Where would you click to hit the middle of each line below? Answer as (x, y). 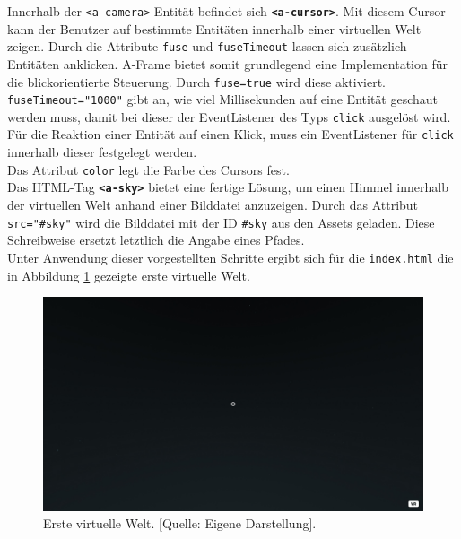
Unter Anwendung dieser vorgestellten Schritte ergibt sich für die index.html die (230, 257)
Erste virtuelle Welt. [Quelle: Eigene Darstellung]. (180, 523)
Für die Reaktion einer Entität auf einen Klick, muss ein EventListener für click (230, 134)
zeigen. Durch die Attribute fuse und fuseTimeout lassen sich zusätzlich (207, 46)
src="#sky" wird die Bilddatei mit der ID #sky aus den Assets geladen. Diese (221, 222)
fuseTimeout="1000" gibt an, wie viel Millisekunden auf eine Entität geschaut (223, 99)
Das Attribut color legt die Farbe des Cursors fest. (148, 169)
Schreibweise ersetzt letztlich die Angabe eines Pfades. (156, 240)
